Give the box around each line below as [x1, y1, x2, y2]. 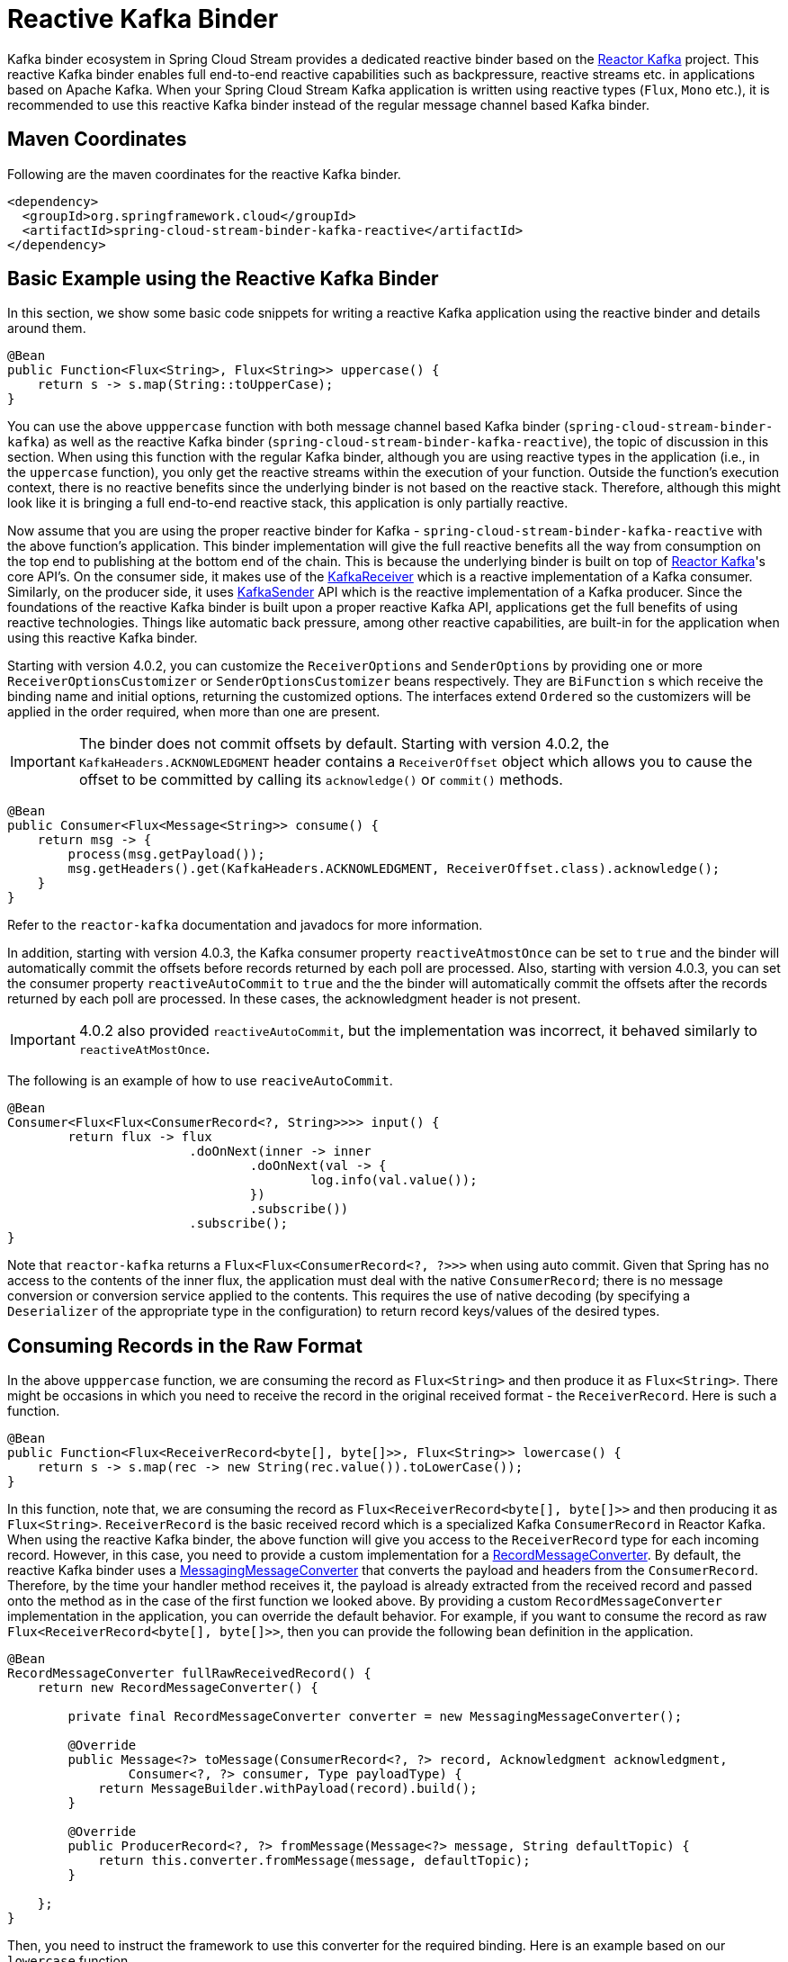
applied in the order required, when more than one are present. [7, 704, 381, 720]
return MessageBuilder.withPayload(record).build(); [98, 1781, 478, 1796]
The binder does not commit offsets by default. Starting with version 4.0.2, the [78, 734, 610, 753]
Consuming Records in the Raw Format [7, 1334, 363, 1357]
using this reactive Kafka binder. [7, 630, 198, 646]
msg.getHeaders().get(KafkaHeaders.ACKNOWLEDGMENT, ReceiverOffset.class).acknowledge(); [67, 861, 721, 877]
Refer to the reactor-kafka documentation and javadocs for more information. [7, 917, 483, 933]
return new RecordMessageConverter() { [37, 1680, 318, 1696]
